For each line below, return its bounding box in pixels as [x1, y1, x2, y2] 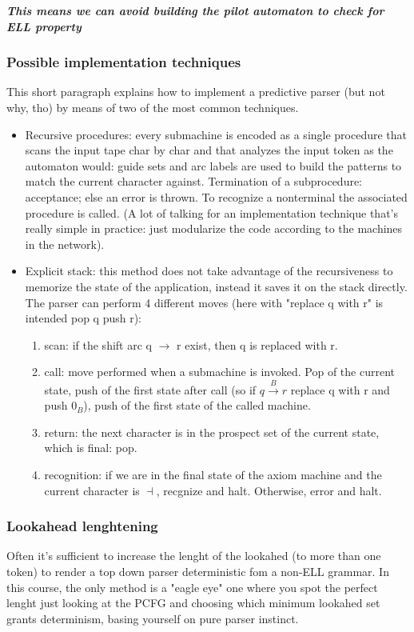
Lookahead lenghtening [6, 516, 158, 536]
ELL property [6, 18, 82, 34]
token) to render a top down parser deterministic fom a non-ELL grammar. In [6, 563, 389, 580]
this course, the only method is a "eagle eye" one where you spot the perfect [6, 578, 378, 595]
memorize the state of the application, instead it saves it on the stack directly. [25, 278, 408, 294]
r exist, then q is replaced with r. [177, 336, 338, 353]
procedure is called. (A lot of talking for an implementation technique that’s [25, 204, 398, 221]
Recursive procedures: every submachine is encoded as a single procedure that [25, 126, 408, 142]
